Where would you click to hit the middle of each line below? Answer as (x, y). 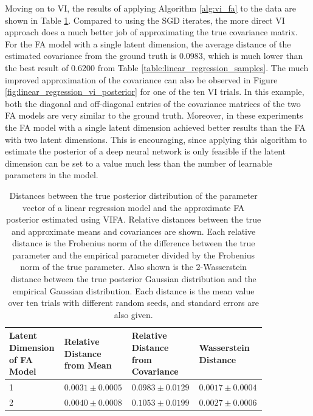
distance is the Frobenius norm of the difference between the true (133, 243)
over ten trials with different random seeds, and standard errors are (133, 303)
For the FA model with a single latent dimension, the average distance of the (148, 43)
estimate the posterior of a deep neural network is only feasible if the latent (146, 151)
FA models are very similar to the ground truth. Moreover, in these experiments (154, 115)
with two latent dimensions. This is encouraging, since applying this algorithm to (156, 139)
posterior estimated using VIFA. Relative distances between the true (134, 219)
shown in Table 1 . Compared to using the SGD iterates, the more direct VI (145, 20)
